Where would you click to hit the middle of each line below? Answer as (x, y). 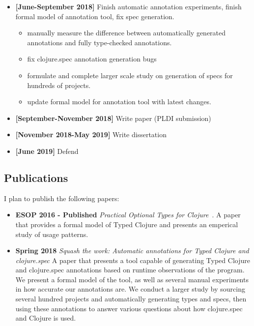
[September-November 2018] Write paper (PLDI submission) (113, 118)
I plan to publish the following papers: (62, 198)
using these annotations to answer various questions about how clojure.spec (129, 308)
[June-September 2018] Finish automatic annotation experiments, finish (128, 6)
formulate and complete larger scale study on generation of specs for (130, 75)
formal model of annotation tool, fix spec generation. (95, 16)
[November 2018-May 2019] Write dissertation (91, 134)
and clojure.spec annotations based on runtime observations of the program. (130, 270)
